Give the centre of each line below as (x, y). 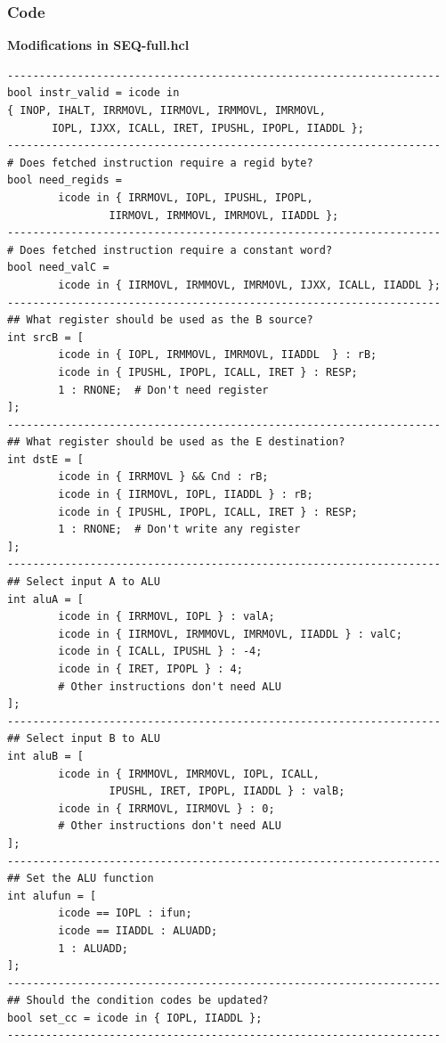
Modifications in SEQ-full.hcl (98, 45)
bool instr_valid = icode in (93, 93)
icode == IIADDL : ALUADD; (138, 930)
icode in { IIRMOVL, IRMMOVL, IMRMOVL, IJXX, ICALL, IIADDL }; (249, 285)
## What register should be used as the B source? (160, 320)
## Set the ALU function (81, 879)
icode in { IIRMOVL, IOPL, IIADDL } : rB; (186, 495)
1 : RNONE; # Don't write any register (179, 530)
